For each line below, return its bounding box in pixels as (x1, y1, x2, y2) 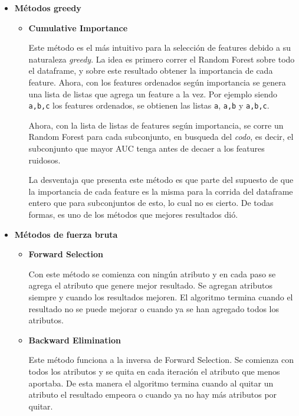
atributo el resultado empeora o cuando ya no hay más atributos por (28, 388, 277, 401)
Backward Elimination (28, 333, 121, 346)
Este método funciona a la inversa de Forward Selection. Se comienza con (28, 353, 294, 366)
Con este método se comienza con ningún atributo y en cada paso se (28, 267, 276, 280)
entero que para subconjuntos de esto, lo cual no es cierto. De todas (28, 196, 274, 209)
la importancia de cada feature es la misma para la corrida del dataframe (28, 185, 293, 197)
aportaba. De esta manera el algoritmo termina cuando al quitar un (28, 376, 274, 389)
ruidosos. (28, 153, 61, 166)
